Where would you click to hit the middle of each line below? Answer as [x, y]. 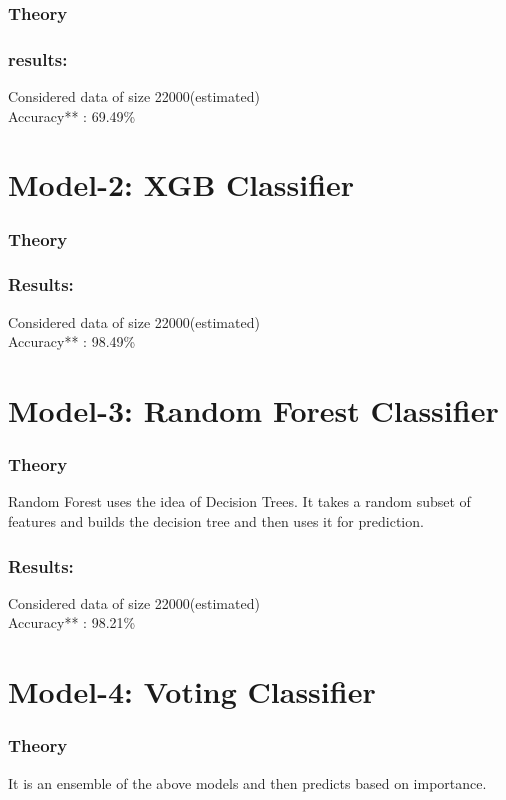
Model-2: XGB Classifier [181, 184]
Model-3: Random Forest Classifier [253, 410]
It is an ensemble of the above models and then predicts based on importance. [247, 782]
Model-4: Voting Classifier [192, 691]
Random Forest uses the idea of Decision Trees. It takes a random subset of [239, 501]
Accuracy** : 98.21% [72, 622]
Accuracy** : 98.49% [72, 341]
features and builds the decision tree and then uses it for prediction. [216, 521]
